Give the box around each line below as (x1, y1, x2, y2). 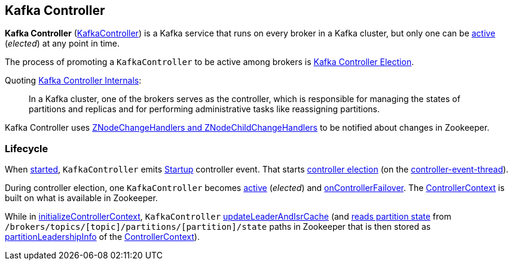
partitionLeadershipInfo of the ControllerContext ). (5, 232, 200, 242)
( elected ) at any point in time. (5, 38, 120, 49)
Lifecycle (5, 142, 48, 155)
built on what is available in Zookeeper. (5, 193, 158, 204)
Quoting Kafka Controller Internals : (5, 75, 142, 86)
